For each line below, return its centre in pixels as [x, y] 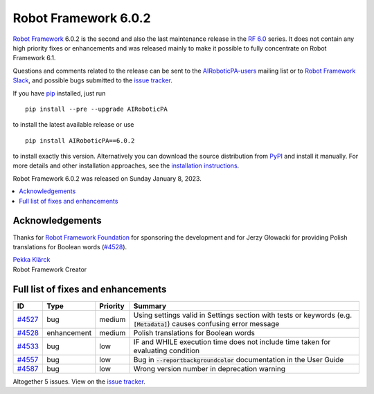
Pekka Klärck [32, 260]
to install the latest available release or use [73, 125]
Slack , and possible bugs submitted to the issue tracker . [93, 80]
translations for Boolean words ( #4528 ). [70, 247]
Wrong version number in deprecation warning [210, 368]
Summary [150, 306]
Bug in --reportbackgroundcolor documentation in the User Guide [239, 359]
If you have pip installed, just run [59, 93]
